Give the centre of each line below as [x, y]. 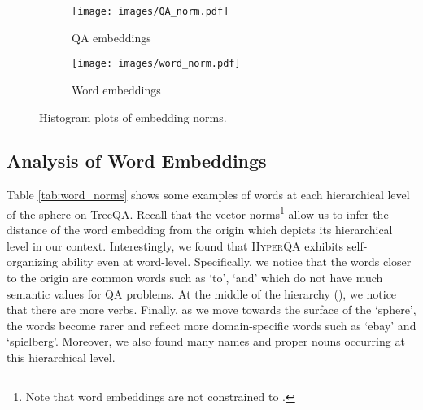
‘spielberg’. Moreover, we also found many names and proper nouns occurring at [206, 341]
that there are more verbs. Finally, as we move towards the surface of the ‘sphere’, [211, 310]
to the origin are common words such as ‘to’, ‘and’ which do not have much [195, 277]
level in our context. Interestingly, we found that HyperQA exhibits [175, 245]
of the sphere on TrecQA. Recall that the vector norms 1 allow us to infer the [198, 212]
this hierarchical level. [61, 357]
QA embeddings [111, 37]
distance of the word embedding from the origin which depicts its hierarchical [200, 230]
